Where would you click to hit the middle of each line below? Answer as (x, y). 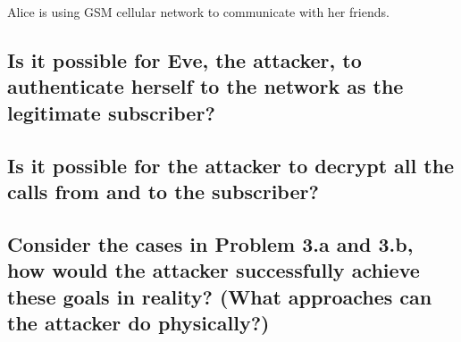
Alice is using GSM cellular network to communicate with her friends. (198, 12)
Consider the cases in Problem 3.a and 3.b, (210, 243)
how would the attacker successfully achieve (214, 270)
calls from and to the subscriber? (163, 191)
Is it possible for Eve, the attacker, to (184, 59)
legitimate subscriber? (111, 112)
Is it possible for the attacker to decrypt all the (231, 165)
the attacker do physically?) (138, 322)
